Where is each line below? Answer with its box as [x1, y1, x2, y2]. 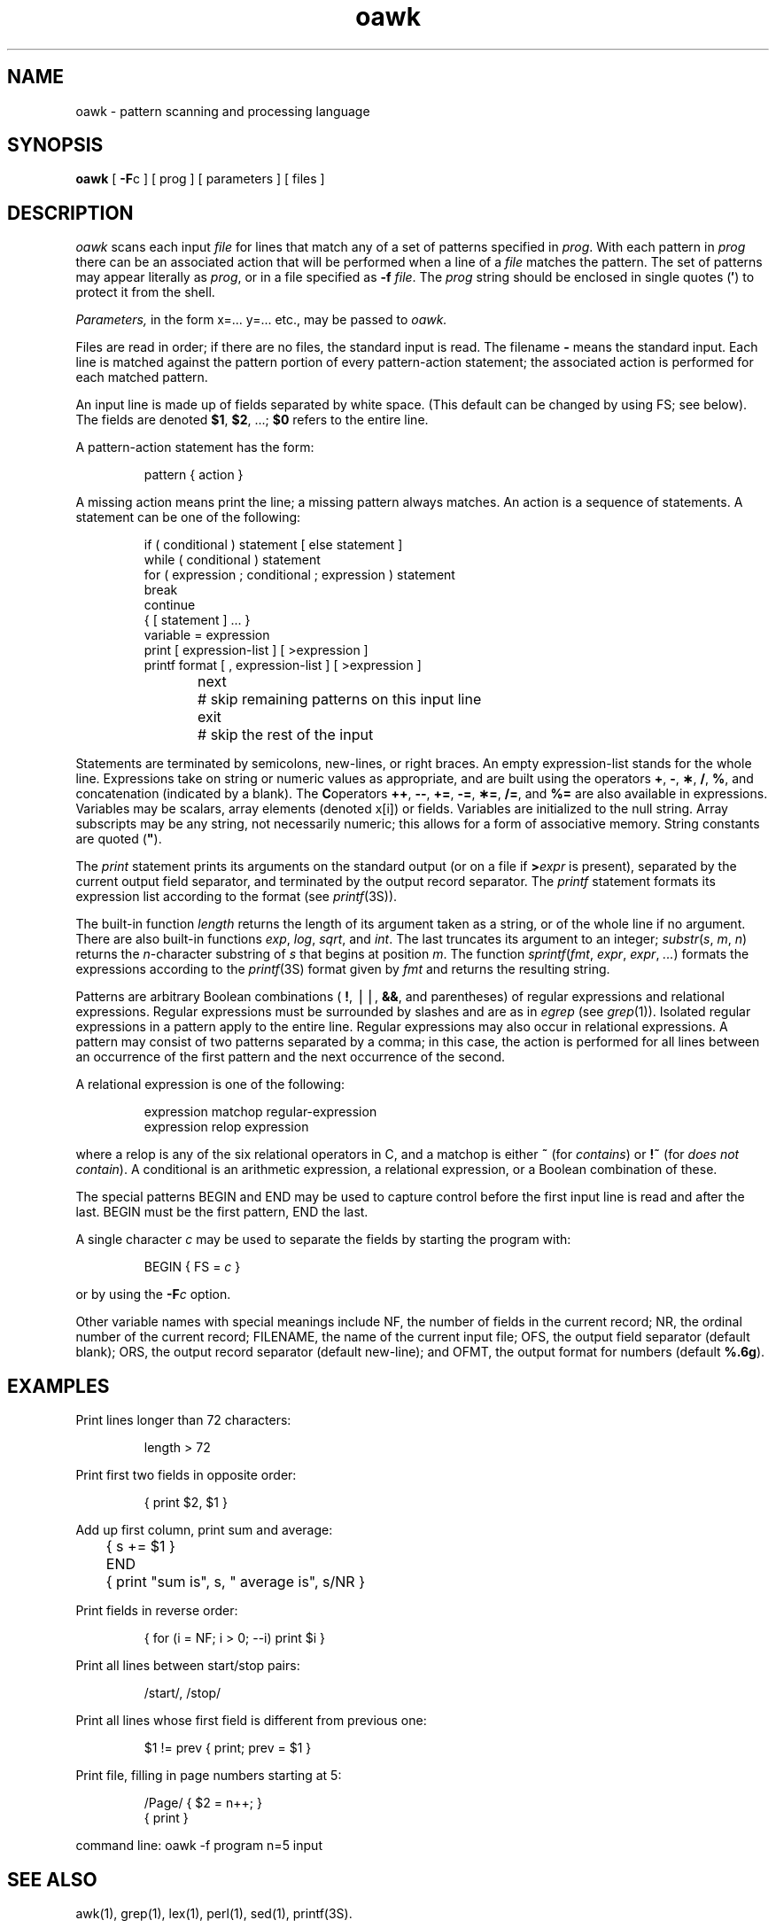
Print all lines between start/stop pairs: [75, 1658, 300, 1674]
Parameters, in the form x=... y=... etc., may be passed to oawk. [75, 312, 447, 328]
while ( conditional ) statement [144, 552, 321, 568]
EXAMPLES [7, 1374, 110, 1397]
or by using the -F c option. [75, 1287, 231, 1302]
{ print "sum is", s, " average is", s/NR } [105, 1573, 365, 1591]
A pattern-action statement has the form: [75, 439, 314, 455]
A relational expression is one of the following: [75, 1077, 345, 1092]
